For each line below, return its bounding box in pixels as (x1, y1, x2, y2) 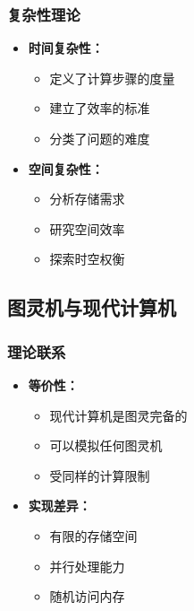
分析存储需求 (49, 189, 125, 208)
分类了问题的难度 (49, 129, 150, 147)
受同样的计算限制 (49, 466, 150, 484)
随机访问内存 (49, 587, 125, 606)
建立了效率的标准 (49, 99, 150, 118)
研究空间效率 (49, 219, 125, 238)
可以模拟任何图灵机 (49, 436, 163, 455)
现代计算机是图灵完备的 (49, 406, 188, 424)
